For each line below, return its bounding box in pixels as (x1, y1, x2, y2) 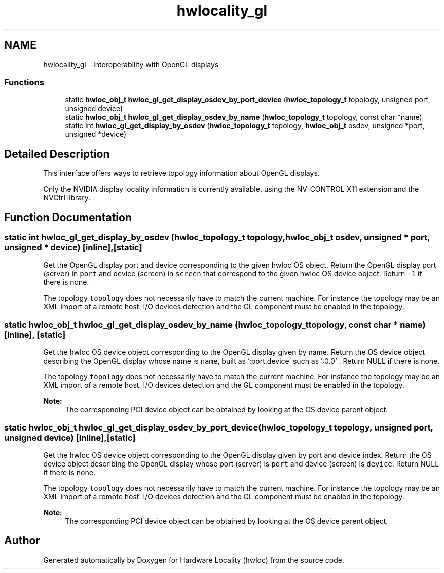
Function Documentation (4, 210, 132, 224)
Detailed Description (4, 147, 110, 160)
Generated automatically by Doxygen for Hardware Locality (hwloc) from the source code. (43, 555, 344, 564)
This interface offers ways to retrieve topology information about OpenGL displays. (43, 169, 320, 178)
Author (4, 534, 40, 547)
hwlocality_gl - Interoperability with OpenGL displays (43, 60, 219, 69)
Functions (4, 77, 44, 87)
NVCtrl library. (43, 193, 91, 202)
